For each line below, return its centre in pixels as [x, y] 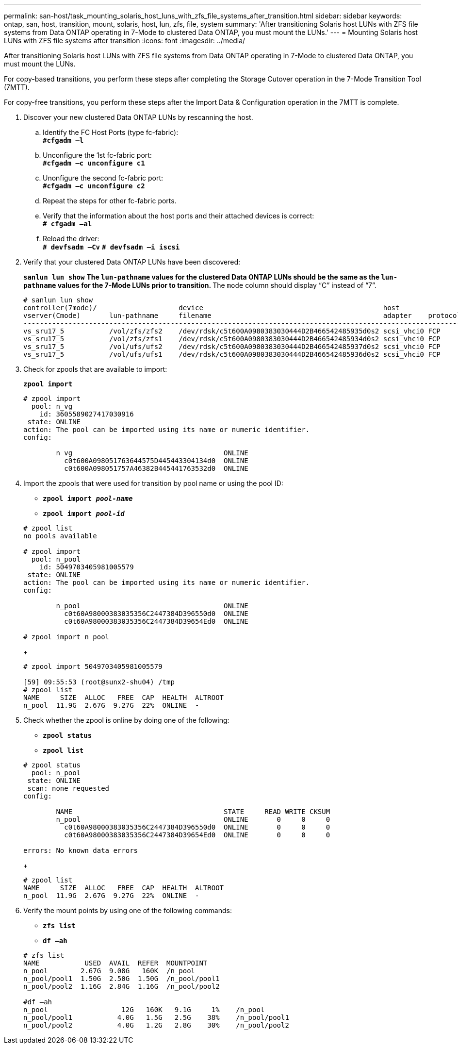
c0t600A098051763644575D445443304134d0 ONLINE [156, 461]
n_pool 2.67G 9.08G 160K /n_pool [109, 971]
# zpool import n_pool [66, 637]
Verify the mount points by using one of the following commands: [128, 910]
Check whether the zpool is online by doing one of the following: [126, 720]
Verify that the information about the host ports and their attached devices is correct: [179, 216]
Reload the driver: [71, 239]
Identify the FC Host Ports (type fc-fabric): [111, 132]
